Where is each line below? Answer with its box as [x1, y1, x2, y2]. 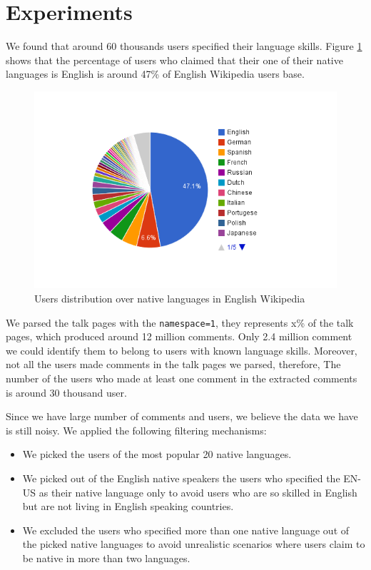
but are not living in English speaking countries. [22, 499, 234, 514]
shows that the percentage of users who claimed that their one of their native [6, 52, 343, 67]
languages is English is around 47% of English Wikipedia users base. [6, 66, 305, 81]
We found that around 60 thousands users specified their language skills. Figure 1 [6, 39, 362, 54]
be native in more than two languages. [22, 550, 190, 565]
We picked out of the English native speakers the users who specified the [22, 470, 340, 485]
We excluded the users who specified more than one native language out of [22, 522, 350, 537]
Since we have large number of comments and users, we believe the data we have [6, 409, 358, 424]
